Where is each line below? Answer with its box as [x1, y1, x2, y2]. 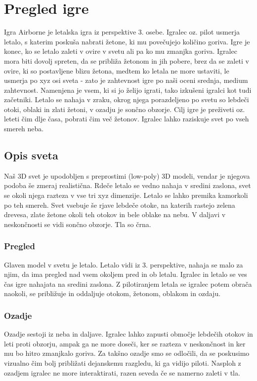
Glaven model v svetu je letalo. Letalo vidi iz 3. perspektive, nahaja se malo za [4, 259, 243, 269]
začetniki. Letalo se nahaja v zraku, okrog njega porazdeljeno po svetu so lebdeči [4, 94, 249, 105]
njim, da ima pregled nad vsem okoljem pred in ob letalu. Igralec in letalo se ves [4, 269, 247, 279]
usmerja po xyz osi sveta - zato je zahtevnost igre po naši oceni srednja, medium [4, 75, 248, 85]
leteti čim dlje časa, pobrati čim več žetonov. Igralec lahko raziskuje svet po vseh [4, 114, 249, 124]
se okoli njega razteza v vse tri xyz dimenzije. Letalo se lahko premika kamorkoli [4, 190, 248, 200]
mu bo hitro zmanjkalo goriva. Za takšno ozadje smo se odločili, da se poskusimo [4, 348, 250, 358]
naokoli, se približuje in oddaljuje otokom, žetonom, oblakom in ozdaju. [4, 288, 221, 299]
